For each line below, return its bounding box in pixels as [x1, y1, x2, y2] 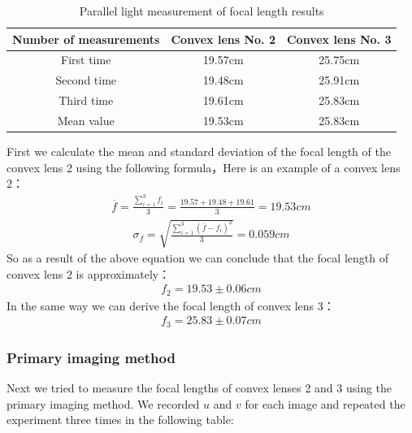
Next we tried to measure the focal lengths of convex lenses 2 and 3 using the [7, 379, 392, 396]
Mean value [57, 111, 115, 128]
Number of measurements [12, 30, 160, 47]
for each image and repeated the [245, 395, 405, 412]
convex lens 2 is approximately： [7, 265, 171, 282]
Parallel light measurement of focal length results [79, 2, 324, 19]
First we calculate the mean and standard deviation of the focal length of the [7, 143, 391, 160]
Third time [59, 92, 114, 109]
